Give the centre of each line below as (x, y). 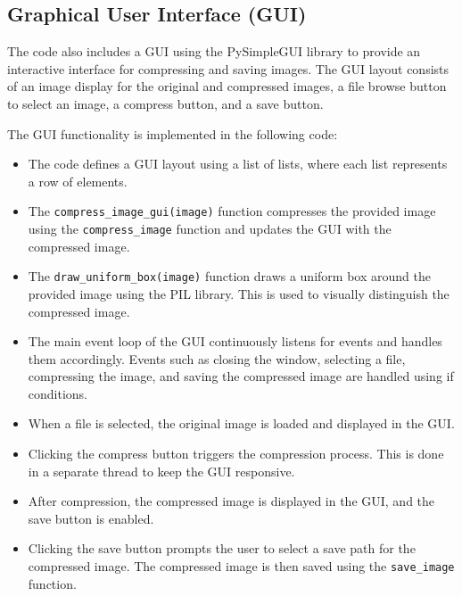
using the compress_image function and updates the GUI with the (210, 229)
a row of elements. (78, 181)
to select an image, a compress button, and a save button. (165, 103)
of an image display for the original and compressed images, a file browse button (227, 86)
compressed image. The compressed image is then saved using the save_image (241, 566)
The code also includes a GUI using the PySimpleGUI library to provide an (214, 51)
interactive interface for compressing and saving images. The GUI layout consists (228, 68)
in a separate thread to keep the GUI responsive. (161, 471)
